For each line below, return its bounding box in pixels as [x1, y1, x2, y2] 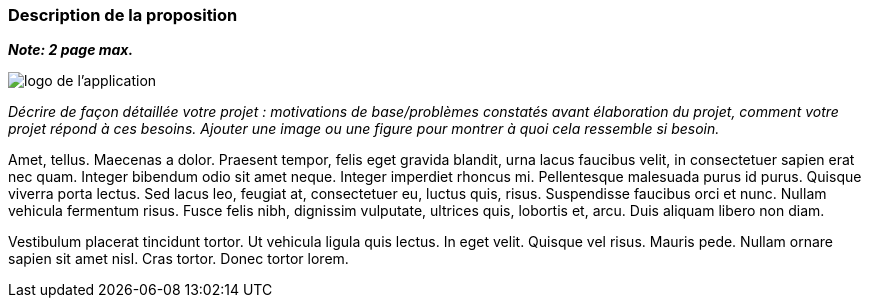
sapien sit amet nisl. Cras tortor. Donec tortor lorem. [8, 250, 349, 268]
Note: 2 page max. [8, 41, 134, 59]
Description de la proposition [8, 5, 238, 25]
